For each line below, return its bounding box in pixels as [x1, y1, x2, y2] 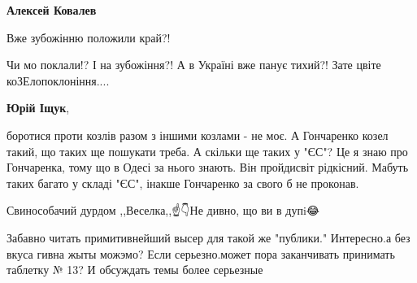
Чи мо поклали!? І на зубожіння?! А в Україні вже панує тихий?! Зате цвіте [7, 56, 381, 73]
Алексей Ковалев [7, 2, 97, 18]
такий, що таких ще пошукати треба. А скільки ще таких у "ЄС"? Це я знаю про [7, 142, 408, 159]
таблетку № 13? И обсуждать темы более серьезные [7, 261, 263, 278]
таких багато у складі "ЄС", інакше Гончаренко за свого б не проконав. [7, 174, 359, 191]
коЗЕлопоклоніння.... [7, 72, 110, 89]
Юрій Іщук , [7, 99, 70, 116]
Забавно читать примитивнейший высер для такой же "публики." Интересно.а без [7, 229, 410, 246]
